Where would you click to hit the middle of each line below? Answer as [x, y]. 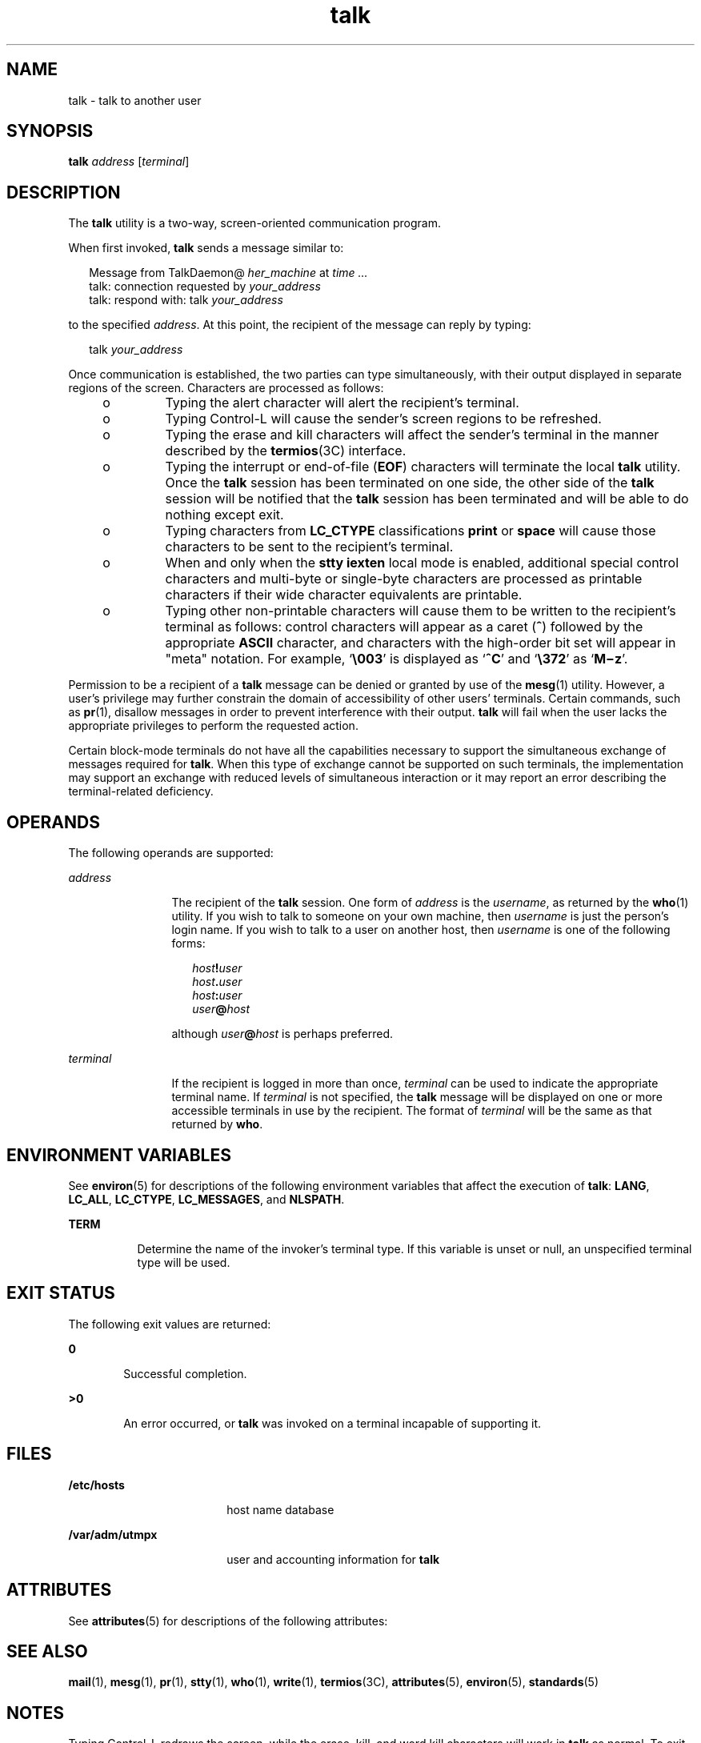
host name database [280, 1509]
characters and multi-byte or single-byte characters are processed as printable [404, 579]
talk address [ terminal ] [129, 162]
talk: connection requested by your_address [205, 286]
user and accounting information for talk [333, 1559]
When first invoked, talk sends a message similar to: [206, 248]
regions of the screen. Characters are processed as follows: [226, 388]
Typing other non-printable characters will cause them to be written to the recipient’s [421, 611]
